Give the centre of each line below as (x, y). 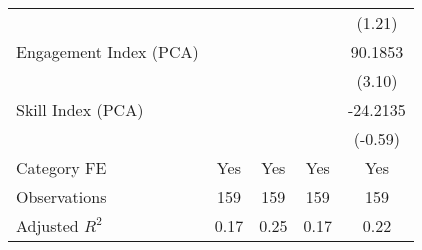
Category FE (61, 167)
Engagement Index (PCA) (107, 51)
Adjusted (47, 225)
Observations (61, 196)
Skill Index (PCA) (80, 109)
